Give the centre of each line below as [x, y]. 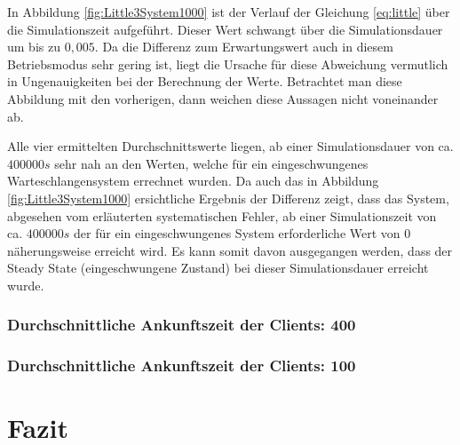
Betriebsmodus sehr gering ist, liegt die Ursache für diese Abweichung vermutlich [228, 64]
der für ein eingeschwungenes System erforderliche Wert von [237, 233]
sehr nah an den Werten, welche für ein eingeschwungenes [211, 163]
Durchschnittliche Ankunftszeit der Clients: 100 [182, 366]
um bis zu [34, 47]
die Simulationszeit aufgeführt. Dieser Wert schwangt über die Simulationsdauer [225, 29]
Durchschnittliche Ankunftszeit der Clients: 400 [182, 325]
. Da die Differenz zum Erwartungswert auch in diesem [244, 47]
